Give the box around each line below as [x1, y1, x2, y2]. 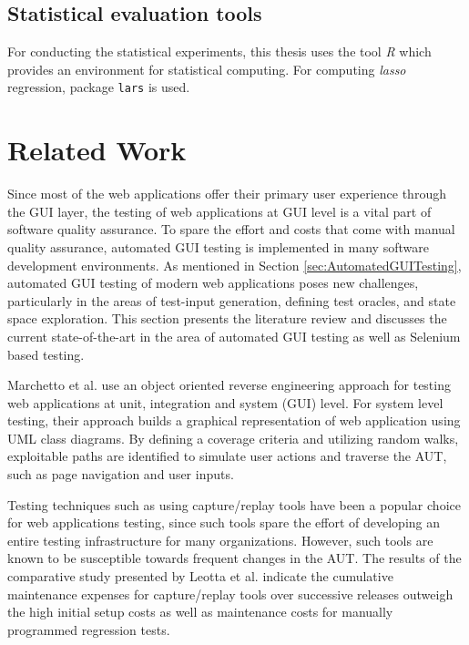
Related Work [7, 131, 187, 169]
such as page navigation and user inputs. [7, 465, 234, 484]
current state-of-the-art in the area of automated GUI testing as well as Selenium [7, 326, 461, 345]
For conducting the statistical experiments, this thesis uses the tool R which [7, 42, 432, 61]
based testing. [7, 344, 85, 363]
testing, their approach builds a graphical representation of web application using [7, 411, 461, 430]
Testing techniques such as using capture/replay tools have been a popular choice [7, 495, 461, 514]
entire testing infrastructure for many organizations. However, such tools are [7, 530, 433, 549]
